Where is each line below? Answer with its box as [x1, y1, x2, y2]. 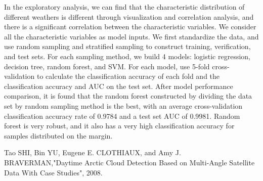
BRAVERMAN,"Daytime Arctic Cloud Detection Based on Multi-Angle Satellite [4, 157, 255, 167]
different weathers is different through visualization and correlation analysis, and [4, 11, 254, 22]
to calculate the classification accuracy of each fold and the [36, 71, 220, 81]
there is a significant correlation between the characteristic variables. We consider [4, 21, 256, 32]
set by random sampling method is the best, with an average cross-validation [4, 100, 243, 111]
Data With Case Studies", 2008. [4, 167, 103, 177]
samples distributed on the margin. [4, 130, 113, 141]
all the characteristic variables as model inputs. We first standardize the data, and [4, 31, 259, 41]
